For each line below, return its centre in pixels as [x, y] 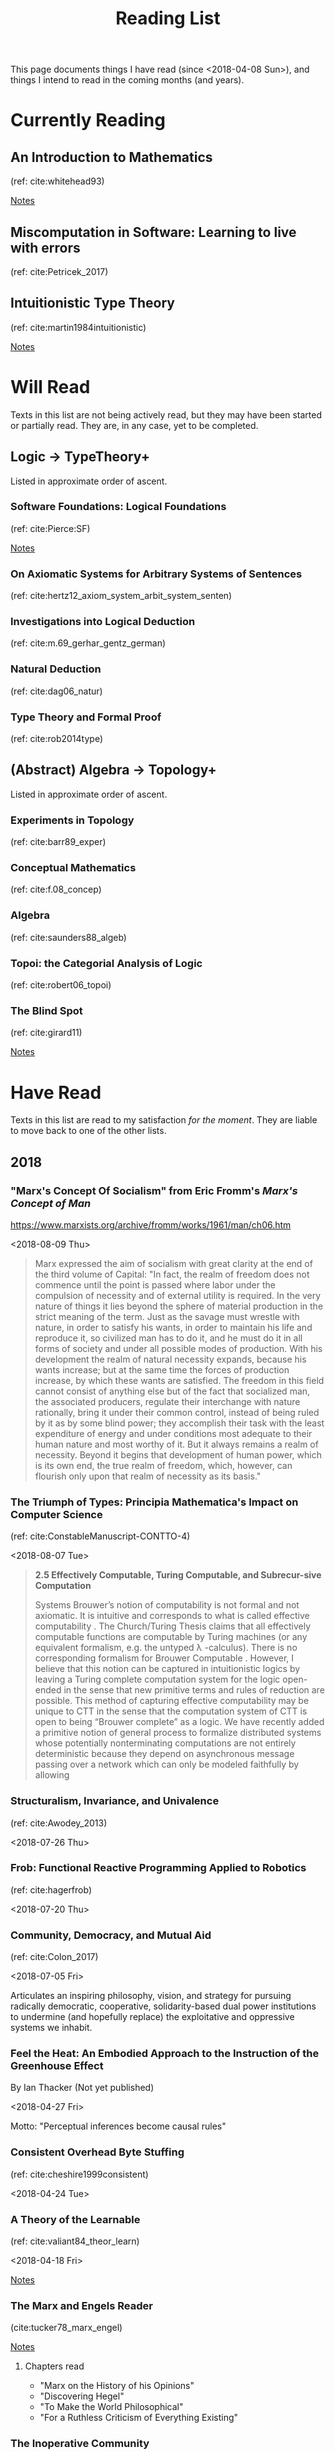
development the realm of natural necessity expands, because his [170, 1359]
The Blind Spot [46, 1010]
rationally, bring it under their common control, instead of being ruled [177, 1412]
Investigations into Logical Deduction [103, 622]
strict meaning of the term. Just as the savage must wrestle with [167, 1316]
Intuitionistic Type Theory [92, 303]
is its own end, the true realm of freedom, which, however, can [163, 1465]
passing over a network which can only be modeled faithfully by [167, 1764]
